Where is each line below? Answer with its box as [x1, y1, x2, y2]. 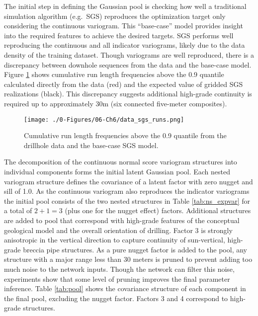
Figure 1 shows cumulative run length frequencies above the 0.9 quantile [4, 69, 224, 79]
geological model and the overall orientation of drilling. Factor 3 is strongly [4, 225, 233, 235]
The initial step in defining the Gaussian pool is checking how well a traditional [4, 1, 247, 11]
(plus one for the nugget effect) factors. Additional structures [65, 205, 251, 216]
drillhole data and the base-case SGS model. [24, 140, 159, 150]
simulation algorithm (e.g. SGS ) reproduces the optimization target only [4, 10, 226, 21]
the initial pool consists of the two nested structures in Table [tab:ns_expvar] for [4, 195, 250, 206]
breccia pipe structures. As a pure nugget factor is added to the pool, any [23, 244, 247, 254]
